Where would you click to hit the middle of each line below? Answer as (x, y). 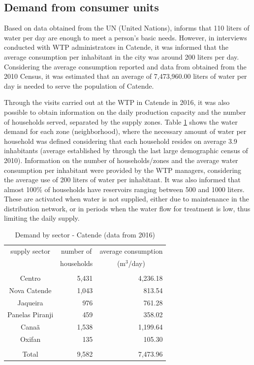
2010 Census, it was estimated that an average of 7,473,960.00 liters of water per (126, 76)
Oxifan (30, 339)
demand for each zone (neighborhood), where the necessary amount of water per (125, 131)
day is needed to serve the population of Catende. (79, 85)
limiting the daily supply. (42, 218)
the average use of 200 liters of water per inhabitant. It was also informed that (122, 180)
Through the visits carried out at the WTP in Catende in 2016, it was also (117, 102)
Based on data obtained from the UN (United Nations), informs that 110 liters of (127, 28)
